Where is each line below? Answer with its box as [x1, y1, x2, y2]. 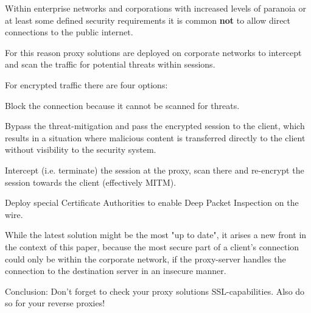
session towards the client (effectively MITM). [5, 175, 176, 188]
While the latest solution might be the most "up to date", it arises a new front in [5, 228, 307, 241]
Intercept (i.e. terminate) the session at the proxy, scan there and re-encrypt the [5, 163, 304, 176]
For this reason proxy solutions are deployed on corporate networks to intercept [5, 46, 302, 58]
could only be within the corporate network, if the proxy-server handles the [5, 252, 286, 265]
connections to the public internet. [5, 26, 133, 38]
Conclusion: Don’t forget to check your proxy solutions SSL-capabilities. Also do [5, 284, 305, 297]
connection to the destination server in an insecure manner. [5, 264, 226, 277]
